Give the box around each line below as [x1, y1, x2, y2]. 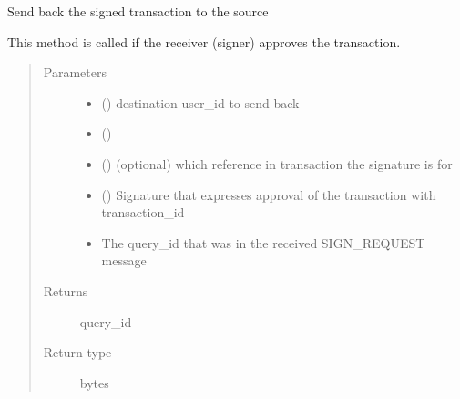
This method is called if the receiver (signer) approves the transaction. [7, 32, 401, 51]
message [101, 251, 147, 270]
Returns [43, 281, 88, 300]
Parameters [43, 63, 107, 82]
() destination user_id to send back [101, 93, 300, 112]
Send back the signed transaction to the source [7, 2, 269, 20]
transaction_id [101, 203, 185, 222]
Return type [43, 343, 112, 362]
